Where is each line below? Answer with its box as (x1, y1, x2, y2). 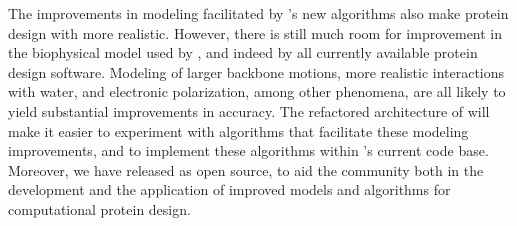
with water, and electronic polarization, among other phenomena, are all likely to (8, 81, 506, 102)
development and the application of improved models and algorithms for (8, 179, 451, 200)
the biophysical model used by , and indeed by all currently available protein (8, 42, 478, 63)
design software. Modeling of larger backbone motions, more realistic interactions (8, 61, 505, 82)
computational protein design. (8, 198, 191, 219)
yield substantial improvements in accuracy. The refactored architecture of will (8, 100, 490, 121)
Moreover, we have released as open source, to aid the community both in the (8, 159, 484, 180)
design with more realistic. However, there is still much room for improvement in (8, 22, 503, 43)
